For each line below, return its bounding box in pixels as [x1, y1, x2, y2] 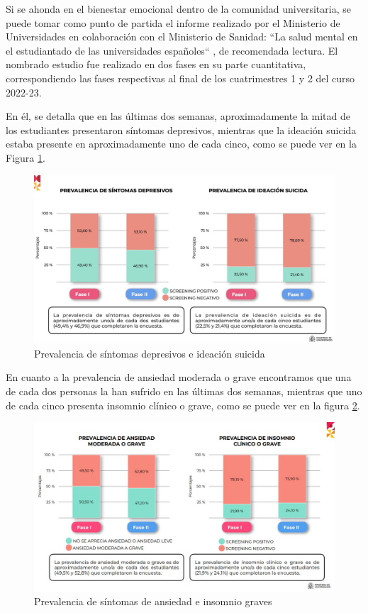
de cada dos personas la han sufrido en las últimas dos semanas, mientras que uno [6, 383, 362, 398]
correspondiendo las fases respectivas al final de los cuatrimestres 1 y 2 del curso [6, 70, 355, 85]
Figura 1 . [6, 150, 45, 165]
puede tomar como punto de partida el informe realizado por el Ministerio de [6, 15, 340, 30]
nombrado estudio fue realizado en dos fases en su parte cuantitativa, [6, 57, 306, 72]
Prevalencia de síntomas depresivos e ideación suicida [34, 346, 265, 360]
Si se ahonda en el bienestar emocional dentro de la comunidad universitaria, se [6, 1, 351, 16]
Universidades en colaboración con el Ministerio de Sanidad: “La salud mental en [6, 29, 358, 44]
